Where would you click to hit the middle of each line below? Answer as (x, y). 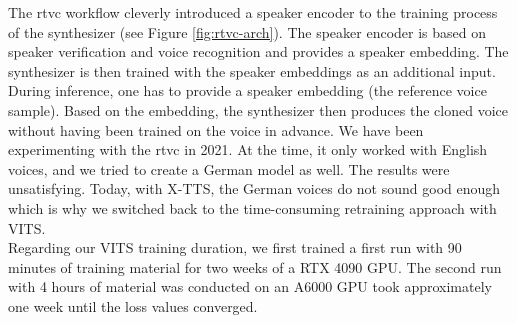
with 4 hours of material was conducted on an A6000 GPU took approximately (250, 286)
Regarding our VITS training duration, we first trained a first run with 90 (235, 247)
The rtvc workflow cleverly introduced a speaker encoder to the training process (253, 12)
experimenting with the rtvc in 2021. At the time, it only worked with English (248, 149)
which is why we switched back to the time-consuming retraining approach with (252, 207)
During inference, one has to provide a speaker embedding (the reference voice (247, 90)
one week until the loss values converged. (133, 305)
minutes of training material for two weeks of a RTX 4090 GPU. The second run (255, 266)
